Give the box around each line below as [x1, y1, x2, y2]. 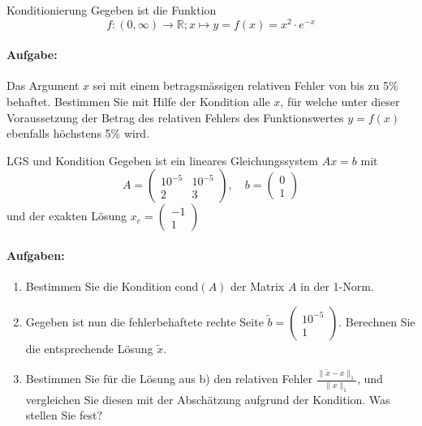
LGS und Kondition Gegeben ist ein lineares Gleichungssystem [6, 151, 318, 168]
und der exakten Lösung [6, 207, 127, 224]
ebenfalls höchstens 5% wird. [6, 125, 150, 142]
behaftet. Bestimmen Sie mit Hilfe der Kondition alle [6, 93, 270, 110]
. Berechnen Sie [338, 313, 416, 330]
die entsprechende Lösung [25, 339, 153, 356]
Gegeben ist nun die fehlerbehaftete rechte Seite [25, 313, 264, 330]
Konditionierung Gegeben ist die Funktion [6, 2, 217, 18]
